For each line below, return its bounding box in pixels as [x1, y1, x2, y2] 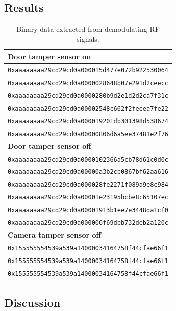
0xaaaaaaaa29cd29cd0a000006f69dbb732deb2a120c [8, 219, 168, 227]
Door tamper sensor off [8, 140, 91, 151]
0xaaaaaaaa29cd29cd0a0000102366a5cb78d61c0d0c [8, 155, 168, 163]
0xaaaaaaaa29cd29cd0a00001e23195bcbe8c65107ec [8, 194, 168, 201]
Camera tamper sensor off [8, 229, 101, 240]
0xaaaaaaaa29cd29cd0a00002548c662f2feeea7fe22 [8, 105, 168, 112]
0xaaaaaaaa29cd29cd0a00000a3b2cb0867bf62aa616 [8, 168, 168, 176]
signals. [77, 33, 99, 44]
